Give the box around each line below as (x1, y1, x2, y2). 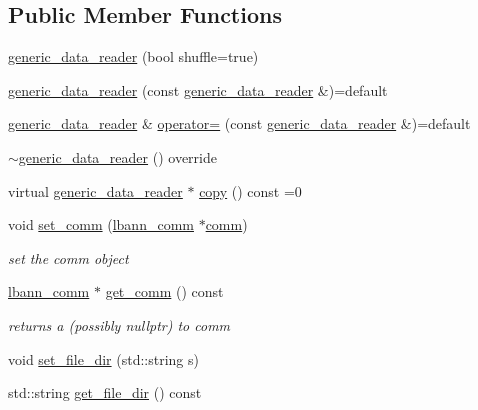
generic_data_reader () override (18, 146, 217, 167)
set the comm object (8, 247, 129, 268)
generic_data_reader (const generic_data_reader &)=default (8, 79, 388, 100)
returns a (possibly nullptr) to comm (8, 314, 231, 335)
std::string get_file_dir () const (8, 382, 202, 403)
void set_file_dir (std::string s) (8, 348, 199, 369)
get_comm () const (105, 281, 224, 302)
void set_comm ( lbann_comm (8, 214, 194, 235)
